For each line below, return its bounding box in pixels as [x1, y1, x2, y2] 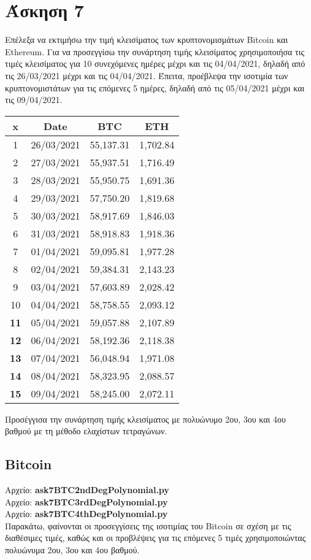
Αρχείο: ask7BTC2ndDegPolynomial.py [5, 483, 169, 496]
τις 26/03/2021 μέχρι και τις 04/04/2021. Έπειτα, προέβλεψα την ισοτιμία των [5, 69, 288, 82]
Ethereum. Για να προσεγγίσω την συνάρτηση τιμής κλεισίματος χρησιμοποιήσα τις [5, 45, 304, 58]
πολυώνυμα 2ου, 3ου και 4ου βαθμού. [5, 543, 140, 556]
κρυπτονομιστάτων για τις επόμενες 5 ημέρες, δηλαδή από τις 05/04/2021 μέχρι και [5, 81, 305, 94]
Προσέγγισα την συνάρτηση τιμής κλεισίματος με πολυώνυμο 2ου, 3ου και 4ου [5, 412, 286, 425]
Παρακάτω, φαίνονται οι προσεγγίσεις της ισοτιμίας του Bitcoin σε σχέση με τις [5, 519, 291, 532]
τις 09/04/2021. [5, 93, 63, 106]
